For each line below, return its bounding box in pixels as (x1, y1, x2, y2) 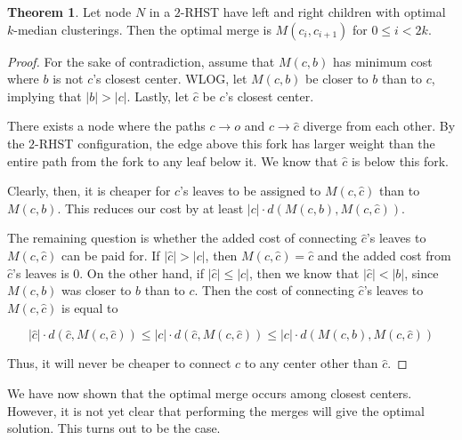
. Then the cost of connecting (194, 281, 354, 300)
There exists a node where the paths (7, 116, 206, 135)
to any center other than (244, 354, 378, 372)
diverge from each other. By (303, 116, 456, 135)
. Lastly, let (126, 86, 190, 105)
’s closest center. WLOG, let (93, 69, 247, 88)
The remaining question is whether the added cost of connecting (7, 228, 358, 247)
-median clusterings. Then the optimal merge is (13, 20, 272, 38)
